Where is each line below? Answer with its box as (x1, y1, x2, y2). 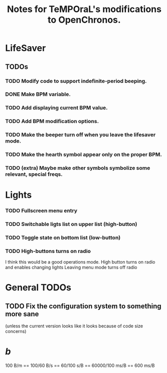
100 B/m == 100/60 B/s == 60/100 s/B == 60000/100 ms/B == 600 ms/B (5, 362, 155, 368)
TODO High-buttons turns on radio (5, 247, 91, 255)
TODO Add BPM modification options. (5, 118, 99, 125)
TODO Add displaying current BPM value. (5, 104, 108, 111)
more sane (5, 310, 39, 318)
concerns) (5, 328, 27, 334)
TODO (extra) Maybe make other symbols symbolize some (5, 165, 150, 172)
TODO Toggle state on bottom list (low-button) (5, 234, 121, 241)
